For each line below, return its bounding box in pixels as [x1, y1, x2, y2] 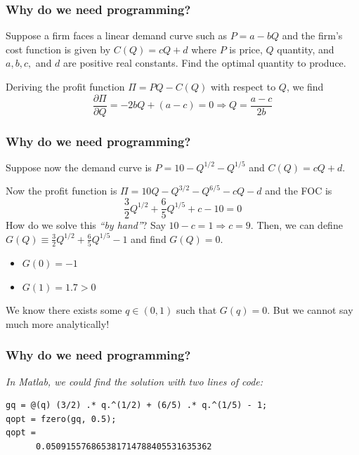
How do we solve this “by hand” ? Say [6, 218, 166, 232]
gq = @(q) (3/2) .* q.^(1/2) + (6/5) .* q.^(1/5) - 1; [6, 400, 268, 411]
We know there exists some [6, 303, 122, 317]
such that [176, 303, 217, 317]
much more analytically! [6, 316, 110, 331]
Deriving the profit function [6, 79, 125, 93]
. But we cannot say [267, 303, 353, 317]
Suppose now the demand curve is [6, 159, 152, 174]
